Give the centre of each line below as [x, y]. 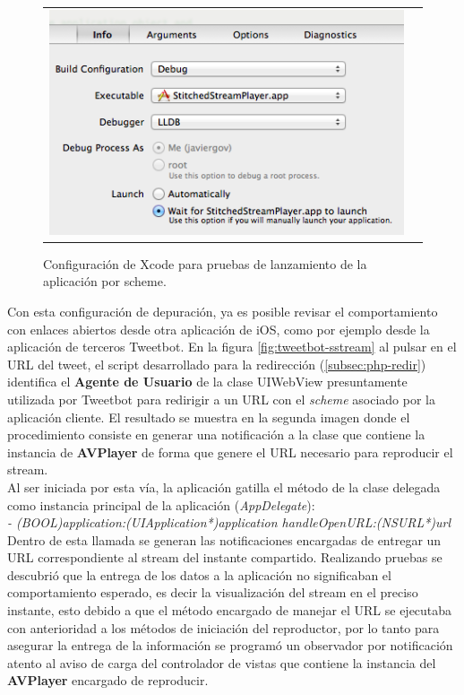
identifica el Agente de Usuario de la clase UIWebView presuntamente [207, 382]
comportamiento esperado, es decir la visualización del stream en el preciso [213, 592]
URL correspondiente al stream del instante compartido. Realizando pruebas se [225, 557]
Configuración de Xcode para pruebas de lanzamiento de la [205, 263]
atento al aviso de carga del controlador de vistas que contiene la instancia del [222, 662]
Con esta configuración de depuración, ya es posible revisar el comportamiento [223, 311]
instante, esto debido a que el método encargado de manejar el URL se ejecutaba [230, 610]
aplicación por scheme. [105, 281]
